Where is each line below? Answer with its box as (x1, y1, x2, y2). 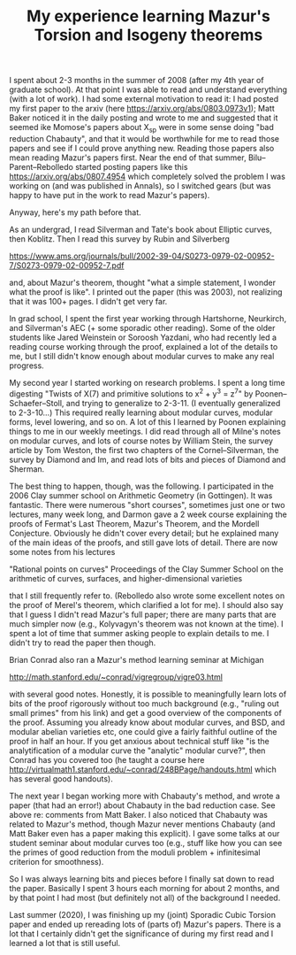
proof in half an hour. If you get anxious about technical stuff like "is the (9, 736, 269, 746)
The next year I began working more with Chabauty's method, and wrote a (9, 790, 281, 801)
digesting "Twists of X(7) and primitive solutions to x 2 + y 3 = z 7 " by (9, 387, 254, 399)
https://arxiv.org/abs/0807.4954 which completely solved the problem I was (9, 171, 285, 181)
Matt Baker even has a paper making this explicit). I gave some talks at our (9, 828, 280, 838)
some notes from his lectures (9, 546, 116, 557)
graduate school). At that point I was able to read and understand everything (9, 84, 288, 95)
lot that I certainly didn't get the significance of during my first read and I (9, 928, 274, 939)
